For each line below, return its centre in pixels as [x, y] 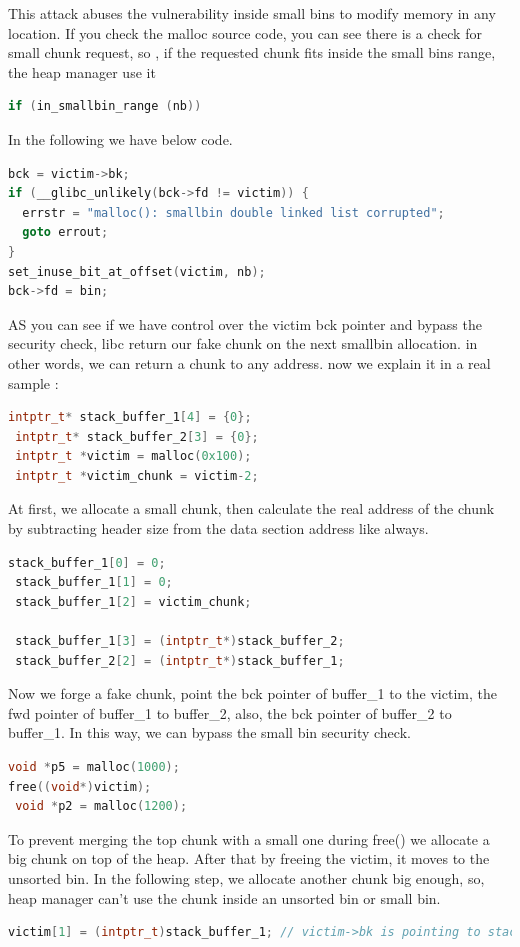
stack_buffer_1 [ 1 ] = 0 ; [94, 582]
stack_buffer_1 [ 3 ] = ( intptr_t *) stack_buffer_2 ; [180, 641]
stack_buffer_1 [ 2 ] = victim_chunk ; [133, 601]
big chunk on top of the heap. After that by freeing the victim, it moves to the [249, 858]
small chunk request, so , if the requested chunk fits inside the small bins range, [252, 52]
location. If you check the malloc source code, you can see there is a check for [245, 32]
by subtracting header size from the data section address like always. [218, 528]
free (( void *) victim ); [80, 786]
